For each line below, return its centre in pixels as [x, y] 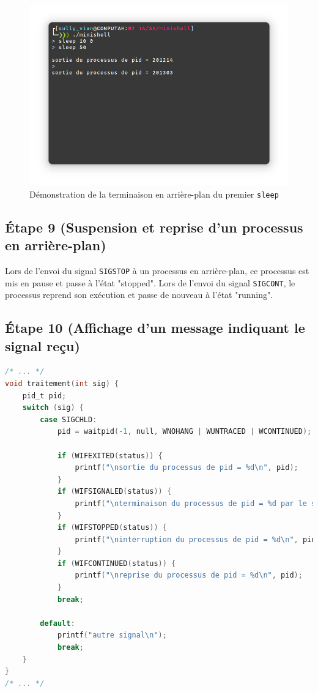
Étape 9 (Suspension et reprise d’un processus [154, 227]
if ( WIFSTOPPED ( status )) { [112, 528]
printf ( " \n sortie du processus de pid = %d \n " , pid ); [187, 468]
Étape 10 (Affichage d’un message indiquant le [155, 328]
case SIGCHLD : [68, 419]
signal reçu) [43, 345]
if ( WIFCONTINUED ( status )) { [116, 563]
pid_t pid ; [44, 396]
